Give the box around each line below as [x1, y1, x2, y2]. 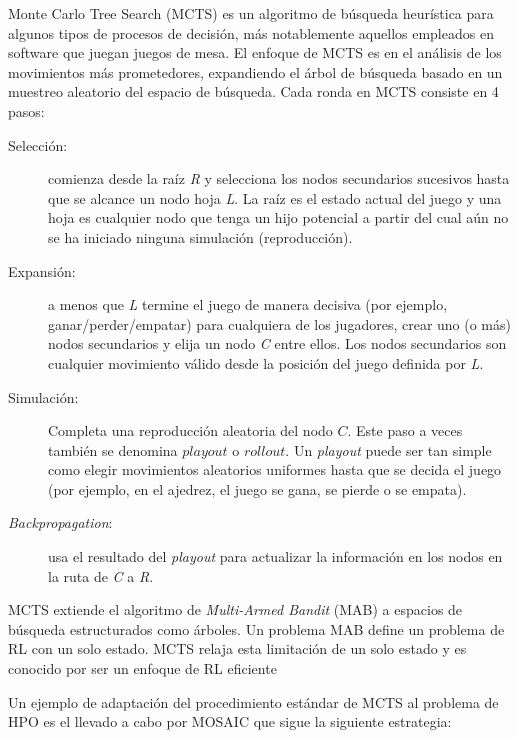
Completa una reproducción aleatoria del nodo [48, 420, 333, 441]
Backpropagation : [8, 512, 113, 533]
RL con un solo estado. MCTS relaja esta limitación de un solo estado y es [8, 638, 467, 659]
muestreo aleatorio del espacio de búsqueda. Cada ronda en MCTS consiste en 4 [8, 81, 499, 102]
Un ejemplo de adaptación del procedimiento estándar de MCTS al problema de [8, 691, 499, 712]
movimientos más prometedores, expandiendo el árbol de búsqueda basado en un [8, 61, 503, 82]
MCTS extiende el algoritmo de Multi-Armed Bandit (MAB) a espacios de [8, 599, 463, 620]
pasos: [8, 100, 45, 121]
